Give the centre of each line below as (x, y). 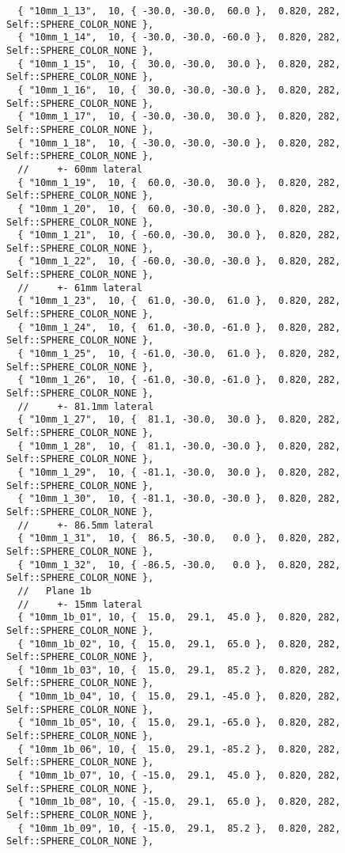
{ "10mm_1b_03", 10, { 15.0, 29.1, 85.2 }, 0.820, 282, (179, 670)
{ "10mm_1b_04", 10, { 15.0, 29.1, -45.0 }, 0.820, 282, (179, 697)
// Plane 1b (55, 591)
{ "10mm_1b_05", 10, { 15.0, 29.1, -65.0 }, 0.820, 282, (179, 723)
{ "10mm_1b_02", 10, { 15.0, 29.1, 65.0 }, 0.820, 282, (179, 644)
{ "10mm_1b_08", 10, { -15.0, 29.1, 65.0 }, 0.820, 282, (179, 802)
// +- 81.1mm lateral (86, 406)
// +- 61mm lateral (80, 288)
